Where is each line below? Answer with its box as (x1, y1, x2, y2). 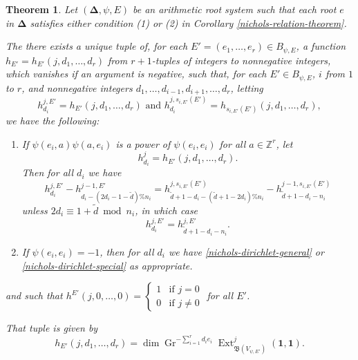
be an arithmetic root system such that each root (132, 2, 337, 16)
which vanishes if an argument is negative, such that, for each (6, 66, 267, 81)
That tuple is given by (6, 321, 98, 335)
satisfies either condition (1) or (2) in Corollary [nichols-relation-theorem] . (30, 15, 347, 30)
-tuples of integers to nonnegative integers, (151, 53, 331, 67)
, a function (296, 39, 346, 53)
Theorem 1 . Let (6, 2, 78, 16)
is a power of (115, 136, 171, 151)
